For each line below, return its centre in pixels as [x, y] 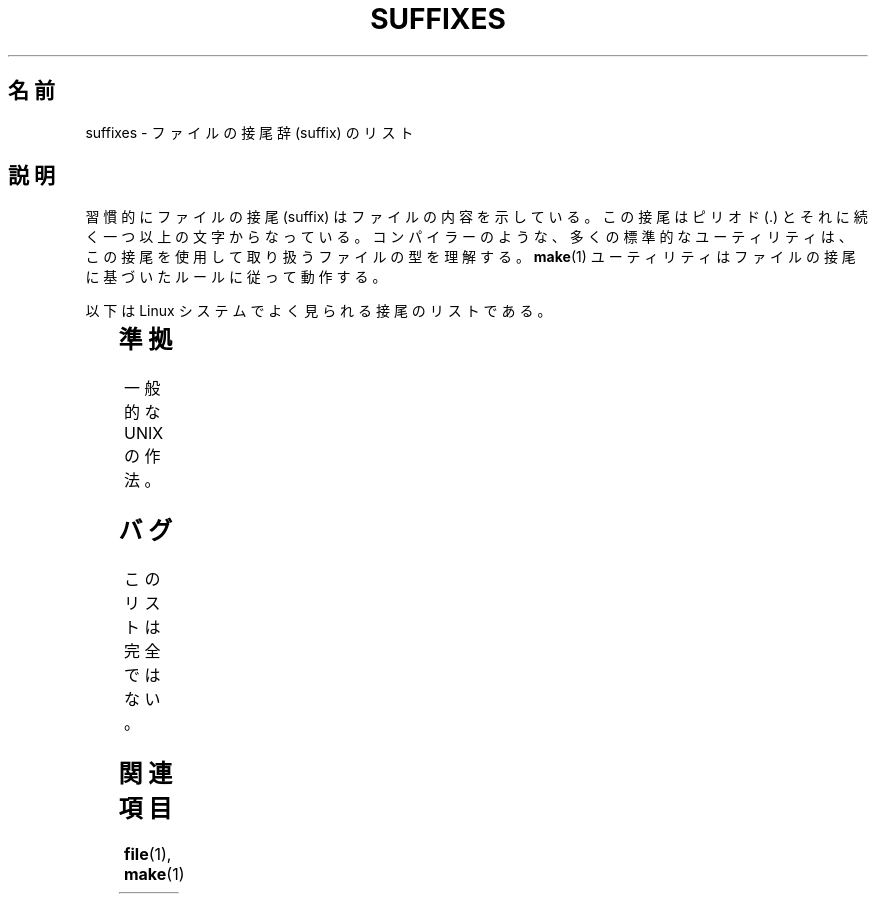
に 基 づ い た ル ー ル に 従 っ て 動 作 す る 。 [236, 277]
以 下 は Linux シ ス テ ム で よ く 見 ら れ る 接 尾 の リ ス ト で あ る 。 [318, 311]
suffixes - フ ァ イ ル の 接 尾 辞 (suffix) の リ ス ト [249, 132]
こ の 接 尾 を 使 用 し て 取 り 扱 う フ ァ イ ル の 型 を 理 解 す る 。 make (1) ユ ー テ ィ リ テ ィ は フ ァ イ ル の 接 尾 [470, 257]
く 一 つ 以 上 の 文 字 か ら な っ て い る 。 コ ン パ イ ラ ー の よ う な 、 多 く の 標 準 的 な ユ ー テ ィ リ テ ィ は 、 [469, 237]
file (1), [147, 853]
